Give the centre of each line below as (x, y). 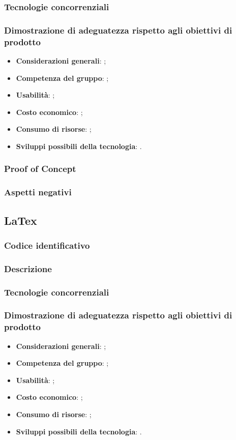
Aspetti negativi (38, 192)
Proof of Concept (40, 169)
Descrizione (28, 268)
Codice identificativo (47, 245)
